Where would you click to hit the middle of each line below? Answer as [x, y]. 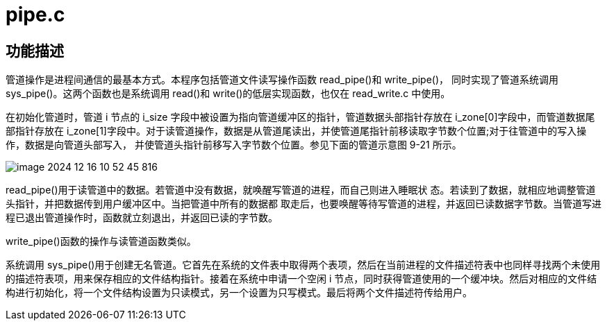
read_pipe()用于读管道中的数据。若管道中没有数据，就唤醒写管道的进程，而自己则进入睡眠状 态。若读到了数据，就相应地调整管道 [301, 190]
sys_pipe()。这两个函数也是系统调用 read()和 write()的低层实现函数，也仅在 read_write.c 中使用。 [228, 94]
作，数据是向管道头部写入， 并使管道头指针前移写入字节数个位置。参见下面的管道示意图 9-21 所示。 [234, 145]
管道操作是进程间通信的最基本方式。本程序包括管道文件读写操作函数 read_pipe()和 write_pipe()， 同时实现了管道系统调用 [282, 80]
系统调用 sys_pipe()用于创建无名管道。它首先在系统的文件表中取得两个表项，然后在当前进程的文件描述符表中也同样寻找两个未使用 [303, 265]
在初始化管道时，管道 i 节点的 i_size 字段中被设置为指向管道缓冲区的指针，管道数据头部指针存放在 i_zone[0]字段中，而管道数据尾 [300, 117]
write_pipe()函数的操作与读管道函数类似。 [101, 241]
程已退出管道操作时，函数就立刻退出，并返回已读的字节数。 [142, 218]
